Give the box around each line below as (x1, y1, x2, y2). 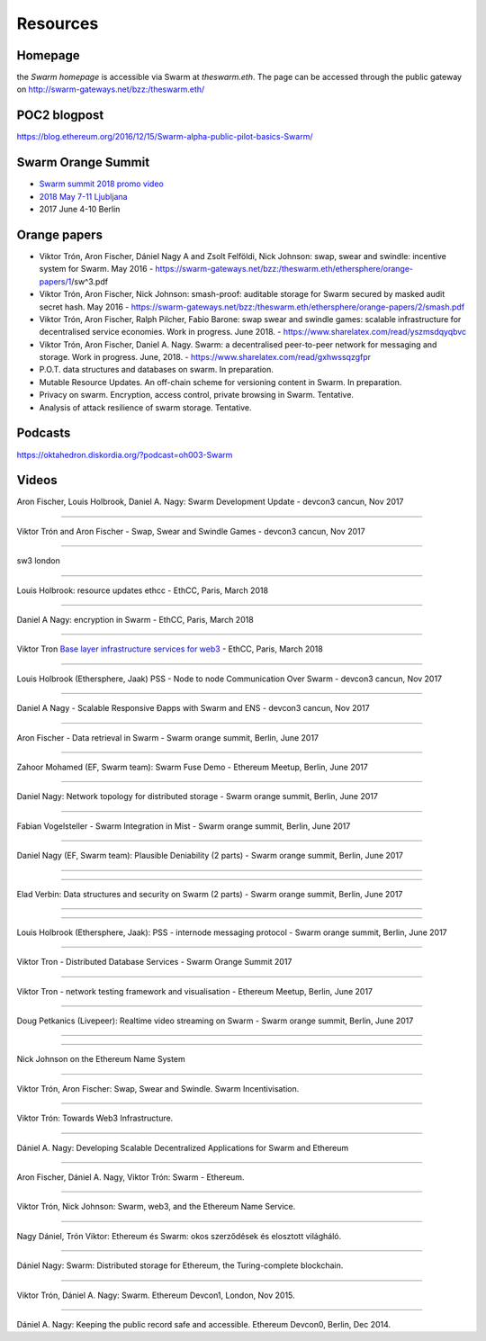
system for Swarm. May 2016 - (39, 264, 154, 274)
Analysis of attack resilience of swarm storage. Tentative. (39, 401, 252, 413)
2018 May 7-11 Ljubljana (39, 191, 128, 202)
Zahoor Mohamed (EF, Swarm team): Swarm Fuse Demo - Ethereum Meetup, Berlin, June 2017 (16, 761, 368, 772)
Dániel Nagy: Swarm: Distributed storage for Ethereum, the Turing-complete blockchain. (16, 1260, 344, 1271)
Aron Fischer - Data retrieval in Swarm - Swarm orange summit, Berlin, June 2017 (16, 732, 319, 742)
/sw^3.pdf (70, 275, 108, 287)
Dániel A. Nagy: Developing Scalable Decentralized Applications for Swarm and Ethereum (16, 1142, 349, 1153)
